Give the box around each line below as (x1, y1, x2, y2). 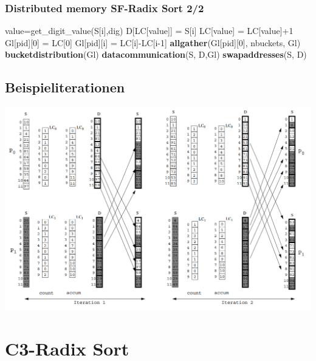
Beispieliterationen (5, 78, 125, 97)
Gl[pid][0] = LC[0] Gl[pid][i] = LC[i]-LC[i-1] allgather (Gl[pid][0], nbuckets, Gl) (5, 36, 301, 49)
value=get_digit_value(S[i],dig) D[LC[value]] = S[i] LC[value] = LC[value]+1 (5, 24, 294, 37)
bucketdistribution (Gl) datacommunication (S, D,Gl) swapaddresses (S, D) (5, 48, 307, 61)
